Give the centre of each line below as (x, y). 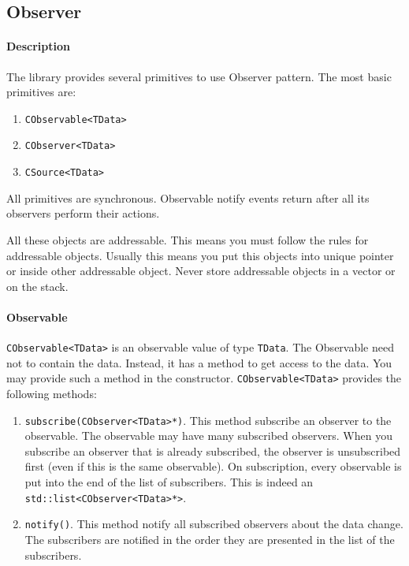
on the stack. (37, 286)
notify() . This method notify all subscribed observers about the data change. (214, 524)
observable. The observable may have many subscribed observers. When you (208, 436)
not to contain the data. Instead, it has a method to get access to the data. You (199, 362)
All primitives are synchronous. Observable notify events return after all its (188, 197)
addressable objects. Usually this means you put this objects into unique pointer (200, 255)
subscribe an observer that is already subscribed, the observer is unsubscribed (213, 451)
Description (39, 46)
